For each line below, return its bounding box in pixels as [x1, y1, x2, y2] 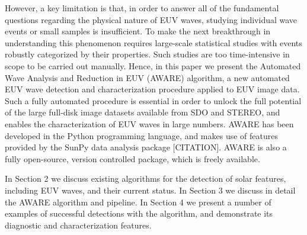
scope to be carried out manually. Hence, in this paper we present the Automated [5, 59, 301, 72]
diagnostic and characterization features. [5, 218, 152, 231]
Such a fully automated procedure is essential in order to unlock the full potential [5, 94, 302, 107]
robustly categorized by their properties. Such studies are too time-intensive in [5, 48, 290, 60]
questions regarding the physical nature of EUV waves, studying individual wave [5, 13, 298, 25]
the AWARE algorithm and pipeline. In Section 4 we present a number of [5, 195, 271, 208]
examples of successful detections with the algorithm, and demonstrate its [5, 207, 273, 220]
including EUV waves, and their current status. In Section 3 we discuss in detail [5, 184, 296, 196]
